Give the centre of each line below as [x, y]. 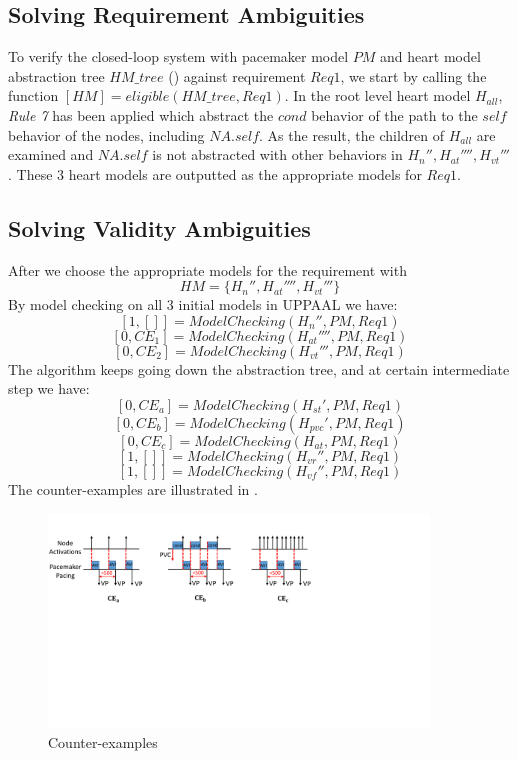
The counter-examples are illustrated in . [133, 488]
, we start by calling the [413, 75]
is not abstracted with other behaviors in [277, 154]
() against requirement [237, 75]
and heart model [430, 56]
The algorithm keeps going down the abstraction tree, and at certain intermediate [259, 368]
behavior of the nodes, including [106, 134]
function [33, 95]
